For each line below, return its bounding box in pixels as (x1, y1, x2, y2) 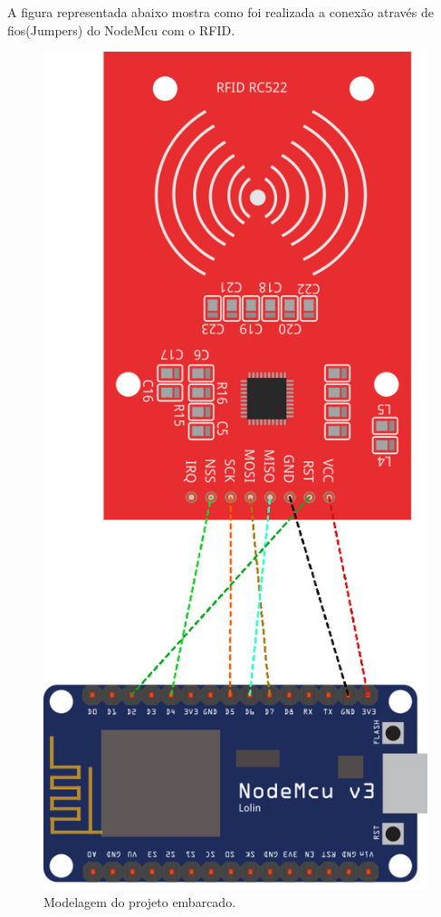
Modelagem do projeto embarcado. (43, 892, 236, 911)
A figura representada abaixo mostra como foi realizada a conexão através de (7, 3, 434, 21)
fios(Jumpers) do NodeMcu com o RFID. (7, 20, 235, 39)
